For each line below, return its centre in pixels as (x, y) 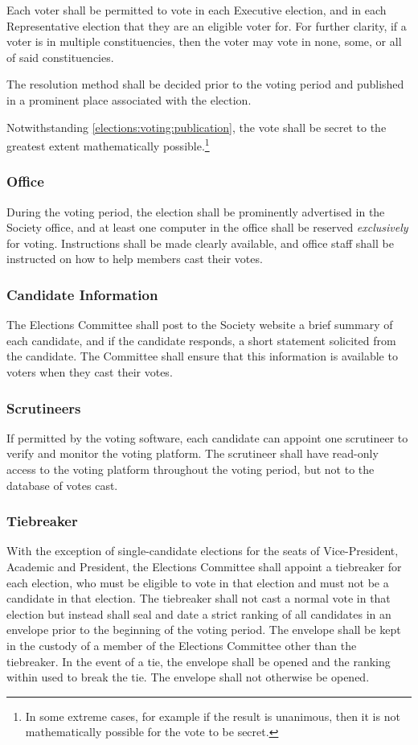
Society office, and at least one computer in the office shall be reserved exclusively (207, 227)
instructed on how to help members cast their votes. (135, 259)
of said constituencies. (60, 57)
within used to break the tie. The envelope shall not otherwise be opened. (188, 677)
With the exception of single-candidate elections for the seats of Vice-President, (203, 551)
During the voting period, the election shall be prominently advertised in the (196, 211)
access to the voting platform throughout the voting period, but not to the (191, 469)
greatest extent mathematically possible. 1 (108, 144)
